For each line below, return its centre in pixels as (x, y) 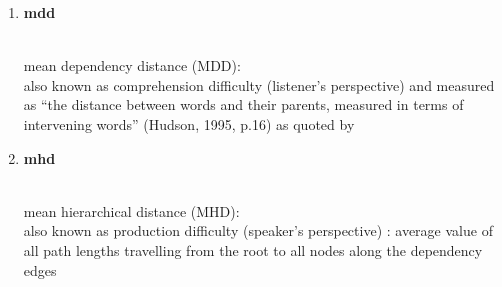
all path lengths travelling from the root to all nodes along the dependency (253, 249)
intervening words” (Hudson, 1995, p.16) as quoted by (189, 123)
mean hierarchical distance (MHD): (131, 210)
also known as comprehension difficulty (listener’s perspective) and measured (259, 84)
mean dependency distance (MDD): (132, 65)
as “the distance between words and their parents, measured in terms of (243, 104)
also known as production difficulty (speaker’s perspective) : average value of (258, 230)
